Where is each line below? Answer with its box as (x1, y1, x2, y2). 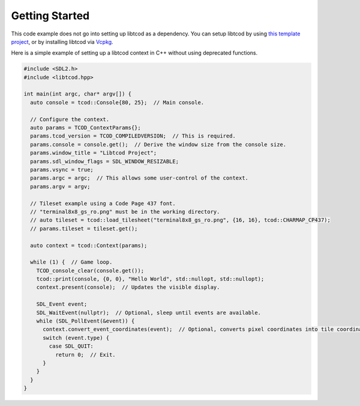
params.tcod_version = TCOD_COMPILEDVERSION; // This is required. (30, 133, 236, 139)
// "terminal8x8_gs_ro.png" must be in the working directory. (30, 208, 220, 215)
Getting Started (11, 9, 90, 22)
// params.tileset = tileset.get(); (30, 225, 138, 232)
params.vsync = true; (30, 166, 94, 173)
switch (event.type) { (43, 334, 110, 341)
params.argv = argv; (30, 183, 91, 190)
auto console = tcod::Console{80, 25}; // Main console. (30, 99, 205, 106)
